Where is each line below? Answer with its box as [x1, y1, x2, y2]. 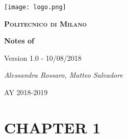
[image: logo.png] [4, 4, 66, 11]
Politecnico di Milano [4, 18, 87, 29]
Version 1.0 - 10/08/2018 [4, 52, 82, 63]
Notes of [4, 35, 34, 46]
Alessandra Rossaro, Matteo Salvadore [4, 70, 123, 80]
